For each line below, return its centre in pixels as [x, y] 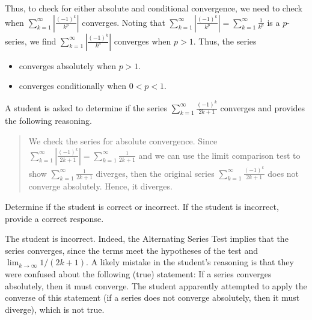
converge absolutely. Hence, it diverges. [100, 186]
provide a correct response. [54, 218]
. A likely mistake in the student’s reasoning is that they [190, 262]
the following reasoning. [48, 121]
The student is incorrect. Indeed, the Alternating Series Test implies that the [147, 238]
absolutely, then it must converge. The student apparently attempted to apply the [156, 285]
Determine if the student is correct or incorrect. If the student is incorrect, [142, 206]
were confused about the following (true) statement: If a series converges [138, 273]
